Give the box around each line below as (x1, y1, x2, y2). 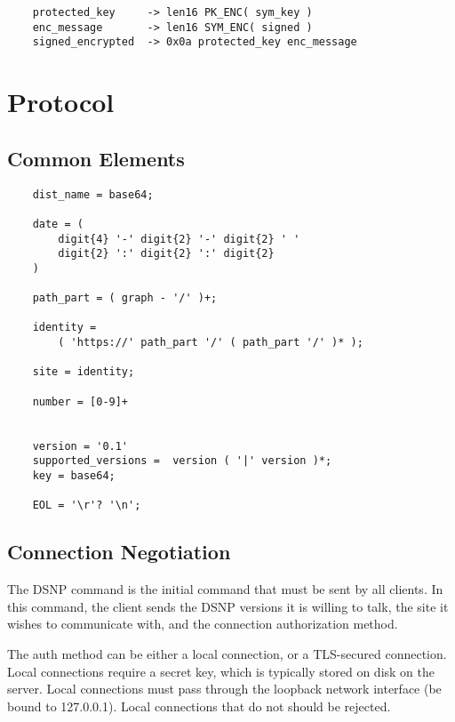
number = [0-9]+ (32, 395, 129, 408)
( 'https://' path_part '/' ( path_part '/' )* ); (58, 336, 363, 349)
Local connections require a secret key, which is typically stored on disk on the (7, 662, 435, 680)
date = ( (32, 217, 84, 230)
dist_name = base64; (32, 188, 154, 201)
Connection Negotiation (7, 538, 231, 566)
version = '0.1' (32, 439, 129, 453)
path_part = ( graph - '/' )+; (32, 292, 218, 305)
